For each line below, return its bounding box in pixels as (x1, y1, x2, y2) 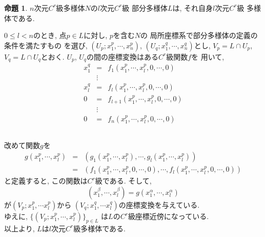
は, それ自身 (172, 2, 213, 13)
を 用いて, (191, 51, 225, 62)
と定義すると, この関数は (4, 175, 88, 186)
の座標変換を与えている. (118, 199, 200, 210)
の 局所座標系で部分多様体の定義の (140, 30, 258, 41)
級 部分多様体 (122, 2, 168, 13)
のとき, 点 (33, 30, 67, 41)
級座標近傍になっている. (128, 211, 209, 221)
